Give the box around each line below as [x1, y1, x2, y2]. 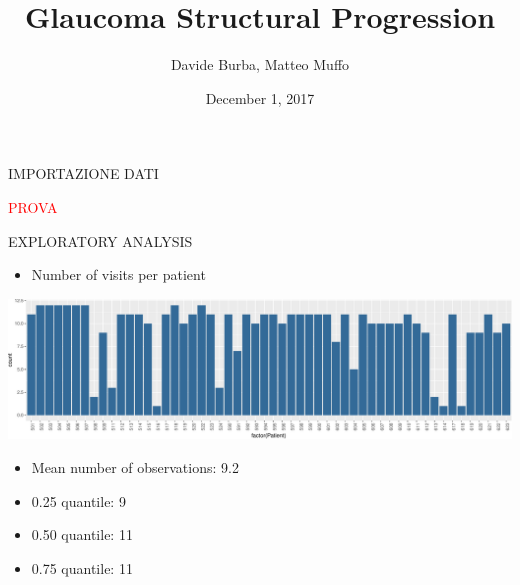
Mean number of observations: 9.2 [31, 457, 239, 478]
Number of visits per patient [31, 264, 206, 285]
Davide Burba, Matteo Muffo [170, 54, 350, 75]
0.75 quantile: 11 [31, 557, 133, 578]
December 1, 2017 [205, 87, 315, 108]
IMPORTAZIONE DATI [8, 163, 159, 184]
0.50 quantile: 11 [31, 524, 133, 545]
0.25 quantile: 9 [31, 490, 126, 511]
